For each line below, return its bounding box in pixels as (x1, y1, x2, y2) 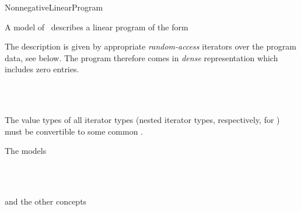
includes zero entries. (5, 63, 79, 75)
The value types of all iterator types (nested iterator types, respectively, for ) (5, 114, 280, 126)
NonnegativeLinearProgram (5, 1, 103, 13)
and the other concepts (5, 195, 87, 208)
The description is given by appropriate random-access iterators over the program (5, 40, 296, 52)
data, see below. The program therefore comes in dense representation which (5, 51, 278, 64)
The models (5, 145, 47, 157)
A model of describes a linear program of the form (5, 20, 188, 33)
